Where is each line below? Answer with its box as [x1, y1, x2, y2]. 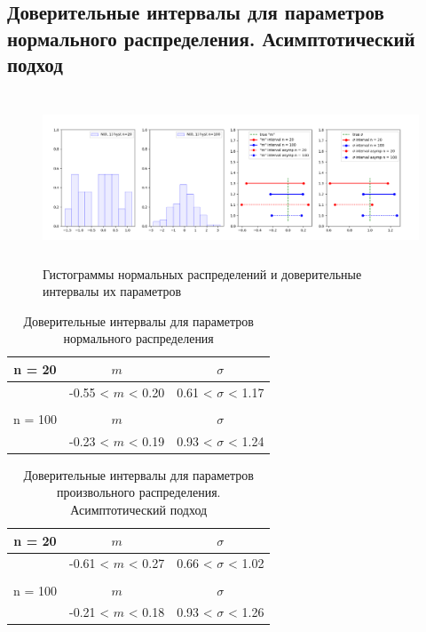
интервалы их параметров [43, 282, 182, 300]
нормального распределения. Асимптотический [7, 24, 415, 52]
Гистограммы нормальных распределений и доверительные [43, 264, 362, 283]
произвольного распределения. [56, 483, 221, 501]
